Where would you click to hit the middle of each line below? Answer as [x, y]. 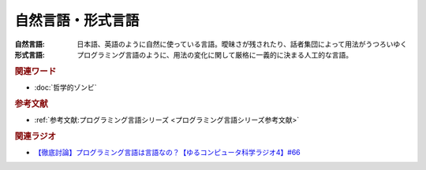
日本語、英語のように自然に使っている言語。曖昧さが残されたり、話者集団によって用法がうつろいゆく [242, 44]
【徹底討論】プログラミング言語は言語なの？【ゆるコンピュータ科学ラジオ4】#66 [167, 153]
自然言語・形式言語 [77, 20]
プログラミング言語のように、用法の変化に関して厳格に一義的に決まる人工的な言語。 [215, 54]
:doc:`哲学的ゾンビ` [66, 87]
